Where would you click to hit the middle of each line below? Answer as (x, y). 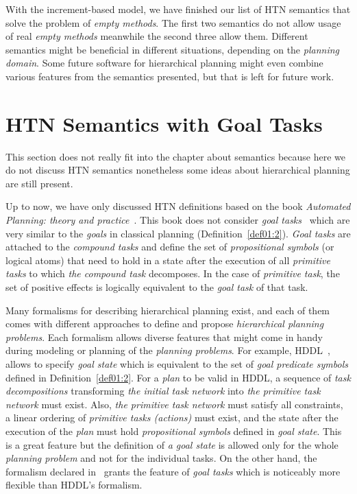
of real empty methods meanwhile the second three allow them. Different (157, 36)
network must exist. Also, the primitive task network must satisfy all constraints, (174, 404)
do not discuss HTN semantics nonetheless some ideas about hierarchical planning (178, 170)
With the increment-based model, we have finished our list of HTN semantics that (178, 9)
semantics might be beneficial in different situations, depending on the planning (172, 49)
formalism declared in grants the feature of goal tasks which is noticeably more (173, 471)
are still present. (39, 183)
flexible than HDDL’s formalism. (74, 485)
